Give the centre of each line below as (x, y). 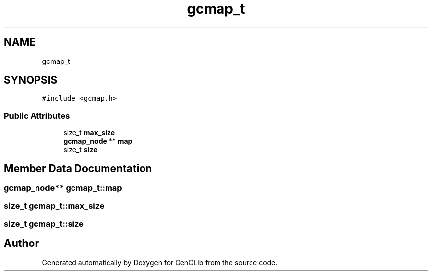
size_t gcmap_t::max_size (54, 206)
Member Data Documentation (78, 168)
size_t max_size (89, 133)
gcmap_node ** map (98, 141)
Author (21, 244)
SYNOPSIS (31, 80)
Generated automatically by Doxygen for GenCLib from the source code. (160, 262)
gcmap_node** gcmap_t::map (63, 188)
